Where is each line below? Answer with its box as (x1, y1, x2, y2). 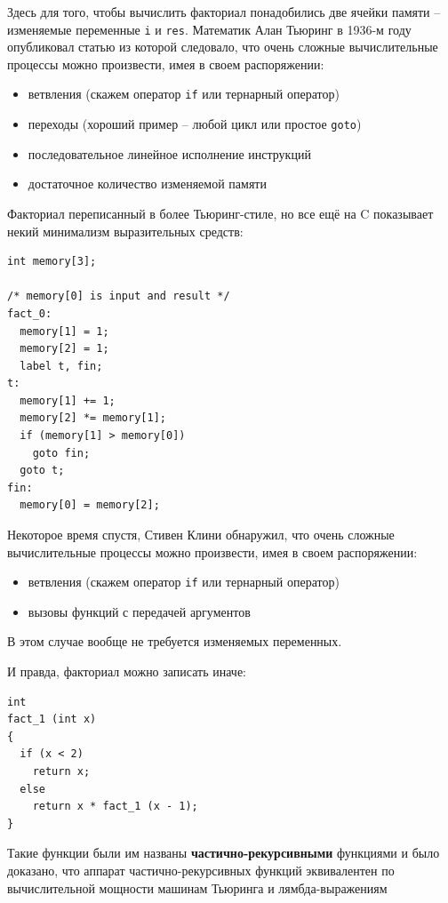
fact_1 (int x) (7, 713, 97, 726)
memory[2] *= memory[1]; (20, 412, 166, 425)
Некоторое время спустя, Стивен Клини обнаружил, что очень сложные (7, 525, 395, 544)
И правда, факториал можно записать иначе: (7, 662, 247, 681)
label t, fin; (20, 359, 103, 372)
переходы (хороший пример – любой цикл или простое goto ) (28, 115, 362, 133)
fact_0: (7, 307, 52, 320)
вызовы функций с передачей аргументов (28, 602, 251, 620)
